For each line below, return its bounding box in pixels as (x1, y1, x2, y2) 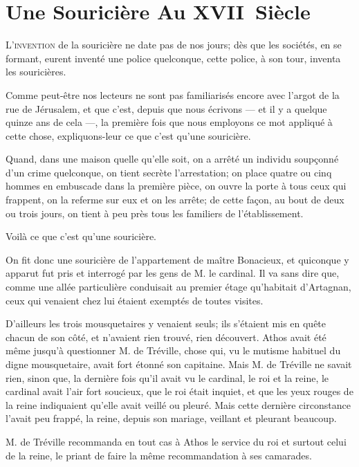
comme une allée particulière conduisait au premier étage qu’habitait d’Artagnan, (6, 280, 351, 294)
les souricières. (6, 64, 66, 79)
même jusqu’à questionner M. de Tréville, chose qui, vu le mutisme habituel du (6, 343, 341, 358)
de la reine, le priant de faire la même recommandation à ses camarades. (6, 448, 312, 462)
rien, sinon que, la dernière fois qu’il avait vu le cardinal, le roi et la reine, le (6, 370, 329, 385)
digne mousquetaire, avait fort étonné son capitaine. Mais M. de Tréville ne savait (6, 357, 352, 371)
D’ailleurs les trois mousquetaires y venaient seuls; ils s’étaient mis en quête (6, 316, 326, 331)
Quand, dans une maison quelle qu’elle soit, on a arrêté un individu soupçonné (6, 152, 339, 166)
